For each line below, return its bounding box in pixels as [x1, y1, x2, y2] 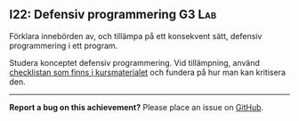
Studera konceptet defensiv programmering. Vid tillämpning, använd [9, 57, 261, 68]
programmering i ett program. [9, 40, 118, 51]
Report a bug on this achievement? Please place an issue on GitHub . [9, 101, 264, 112]
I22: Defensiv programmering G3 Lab [9, 7, 217, 22]
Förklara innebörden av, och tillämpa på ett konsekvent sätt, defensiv [9, 30, 263, 41]
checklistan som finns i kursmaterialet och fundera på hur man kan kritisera [9, 67, 287, 77]
